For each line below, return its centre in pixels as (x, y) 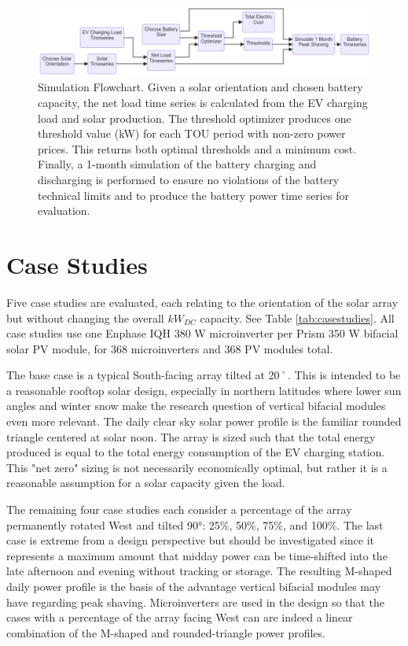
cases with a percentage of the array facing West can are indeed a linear (180, 617)
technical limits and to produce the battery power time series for (193, 195)
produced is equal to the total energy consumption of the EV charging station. (196, 452)
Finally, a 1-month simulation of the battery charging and (177, 164)
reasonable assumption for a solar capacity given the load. (146, 483)
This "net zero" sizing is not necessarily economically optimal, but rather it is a (197, 467)
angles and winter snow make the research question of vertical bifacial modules (196, 406)
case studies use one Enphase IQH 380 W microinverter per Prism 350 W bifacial (202, 333)
